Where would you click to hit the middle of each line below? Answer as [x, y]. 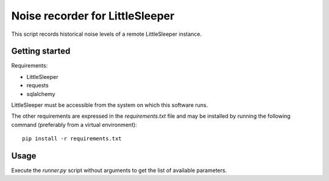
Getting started [41, 51]
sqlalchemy [41, 94]
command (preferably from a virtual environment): [74, 125]
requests [37, 86]
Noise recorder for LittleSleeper [93, 16]
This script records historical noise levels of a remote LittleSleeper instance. [107, 34]
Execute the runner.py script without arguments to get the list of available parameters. [119, 171]
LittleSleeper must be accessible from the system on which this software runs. [110, 105]
